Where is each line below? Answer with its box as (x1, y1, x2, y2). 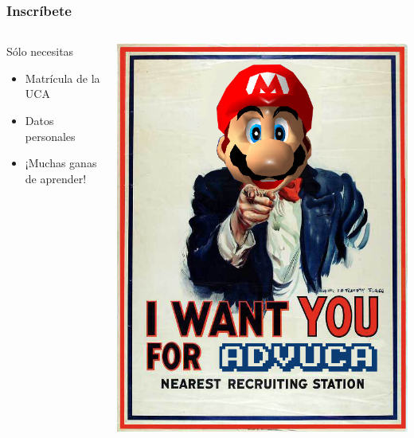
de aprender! (25, 170, 87, 186)
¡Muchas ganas (25, 154, 97, 171)
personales (25, 127, 76, 144)
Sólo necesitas (6, 43, 74, 60)
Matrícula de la (25, 69, 100, 86)
